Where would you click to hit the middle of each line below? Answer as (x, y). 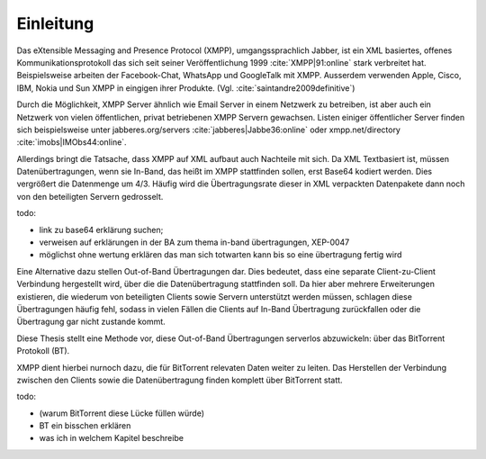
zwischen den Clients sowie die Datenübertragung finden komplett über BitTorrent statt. (180, 380)
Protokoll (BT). (43, 351)
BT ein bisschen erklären (85, 426)
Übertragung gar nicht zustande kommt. (91, 322)
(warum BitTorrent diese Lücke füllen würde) (121, 413)
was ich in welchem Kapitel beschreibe (112, 438)
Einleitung (55, 23)
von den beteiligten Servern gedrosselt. (90, 196)
